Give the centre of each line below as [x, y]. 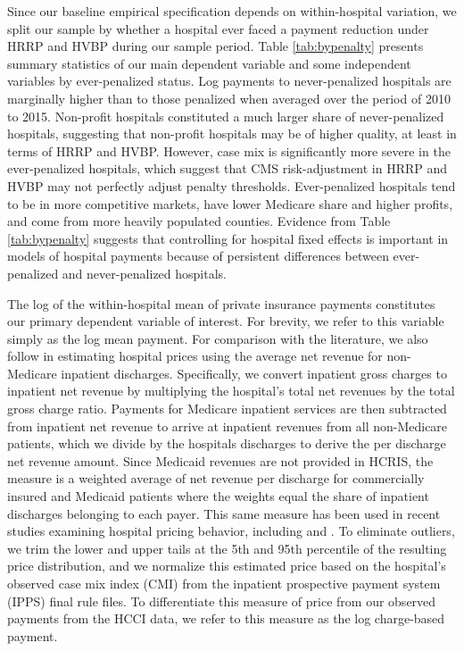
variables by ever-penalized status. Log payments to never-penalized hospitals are [229, 81]
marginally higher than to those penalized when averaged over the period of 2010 [229, 98]
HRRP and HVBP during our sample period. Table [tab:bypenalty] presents [215, 46]
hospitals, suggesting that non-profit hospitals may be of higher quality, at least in [232, 134]
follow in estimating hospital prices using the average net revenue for [195, 356]
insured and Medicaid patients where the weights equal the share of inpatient [218, 496]
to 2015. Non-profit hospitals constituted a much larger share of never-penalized [226, 116]
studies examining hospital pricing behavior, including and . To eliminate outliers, [231, 531]
